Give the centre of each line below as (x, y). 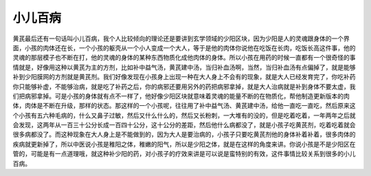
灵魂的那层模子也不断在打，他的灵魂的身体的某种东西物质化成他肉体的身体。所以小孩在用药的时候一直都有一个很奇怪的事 (184, 58)
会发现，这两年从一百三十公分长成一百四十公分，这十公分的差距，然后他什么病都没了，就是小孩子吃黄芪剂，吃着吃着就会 (184, 125)
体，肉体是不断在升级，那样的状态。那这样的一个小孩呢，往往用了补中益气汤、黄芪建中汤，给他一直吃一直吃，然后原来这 (184, 106)
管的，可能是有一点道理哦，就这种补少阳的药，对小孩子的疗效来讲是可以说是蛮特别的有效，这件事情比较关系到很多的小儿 (184, 154)
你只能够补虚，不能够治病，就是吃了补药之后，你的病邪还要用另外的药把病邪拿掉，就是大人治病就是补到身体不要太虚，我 (184, 87)
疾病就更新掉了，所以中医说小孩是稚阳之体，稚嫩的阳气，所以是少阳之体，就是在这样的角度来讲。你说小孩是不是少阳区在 (184, 144)
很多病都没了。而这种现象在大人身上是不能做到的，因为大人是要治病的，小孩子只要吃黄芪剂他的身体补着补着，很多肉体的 (184, 135)
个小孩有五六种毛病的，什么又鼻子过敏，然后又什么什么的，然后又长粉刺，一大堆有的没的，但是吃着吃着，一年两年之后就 (184, 115)
